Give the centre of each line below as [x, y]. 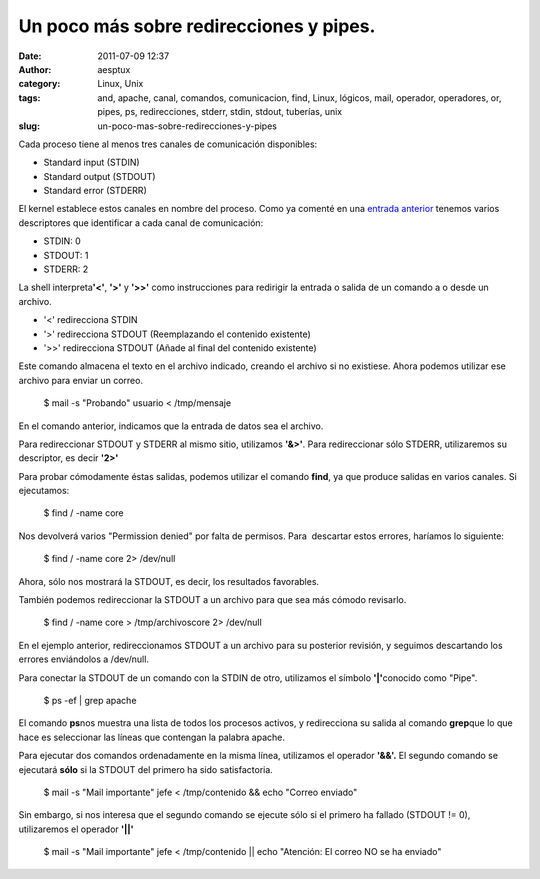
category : [39, 84]
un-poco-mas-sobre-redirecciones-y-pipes [187, 126]
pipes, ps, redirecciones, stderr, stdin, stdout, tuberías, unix [220, 112]
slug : [29, 126]
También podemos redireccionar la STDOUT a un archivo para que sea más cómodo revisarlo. [212, 600]
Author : [35, 69]
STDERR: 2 [66, 269]
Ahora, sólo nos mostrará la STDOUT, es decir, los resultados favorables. [169, 581]
